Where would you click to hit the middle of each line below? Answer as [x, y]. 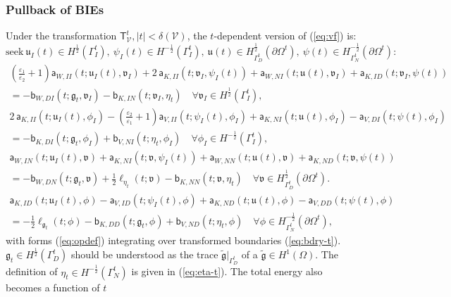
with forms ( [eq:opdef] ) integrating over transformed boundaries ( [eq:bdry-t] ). [173, 240]
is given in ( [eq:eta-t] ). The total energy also [227, 271]
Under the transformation [61, 36]
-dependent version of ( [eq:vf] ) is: [285, 36]
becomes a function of [53, 287]
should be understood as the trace [145, 254]
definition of [32, 271]
